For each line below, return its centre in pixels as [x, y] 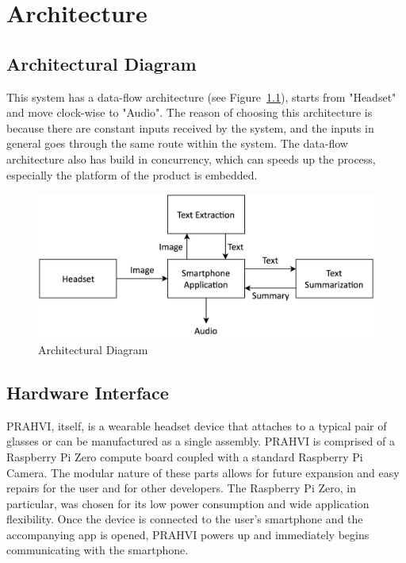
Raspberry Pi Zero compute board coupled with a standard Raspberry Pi [185, 456]
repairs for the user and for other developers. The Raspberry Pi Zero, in [181, 488]
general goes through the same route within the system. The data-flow [177, 143]
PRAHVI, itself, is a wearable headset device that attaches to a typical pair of [197, 425]
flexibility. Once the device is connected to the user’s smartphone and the [185, 519]
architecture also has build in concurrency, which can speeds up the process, [191, 158]
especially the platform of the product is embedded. [132, 174]
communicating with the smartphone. [98, 550]
